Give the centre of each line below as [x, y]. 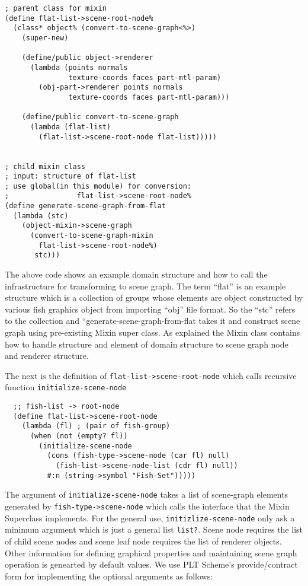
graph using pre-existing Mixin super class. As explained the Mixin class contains [153, 332]
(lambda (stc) [41, 216]
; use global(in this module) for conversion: [98, 186]
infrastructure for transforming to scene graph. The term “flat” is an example [145, 286]
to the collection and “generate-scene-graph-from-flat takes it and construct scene [153, 321]
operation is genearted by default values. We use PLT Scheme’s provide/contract [151, 564]
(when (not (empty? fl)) [79, 436]
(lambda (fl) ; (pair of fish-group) [96, 426]
